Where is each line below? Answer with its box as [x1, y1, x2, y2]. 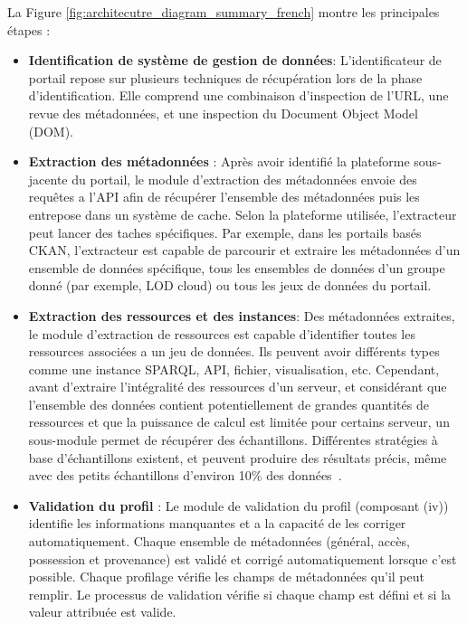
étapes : [7, 20, 51, 39]
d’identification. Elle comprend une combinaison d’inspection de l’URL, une [28, 86, 449, 105]
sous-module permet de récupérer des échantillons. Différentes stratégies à [28, 430, 438, 449]
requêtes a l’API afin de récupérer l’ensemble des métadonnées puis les [28, 187, 420, 206]
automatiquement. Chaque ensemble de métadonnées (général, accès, [28, 532, 410, 551]
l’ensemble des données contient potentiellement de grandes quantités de [28, 394, 429, 413]
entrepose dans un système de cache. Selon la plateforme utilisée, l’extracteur [28, 204, 457, 223]
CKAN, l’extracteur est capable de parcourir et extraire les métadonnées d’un [28, 241, 461, 260]
